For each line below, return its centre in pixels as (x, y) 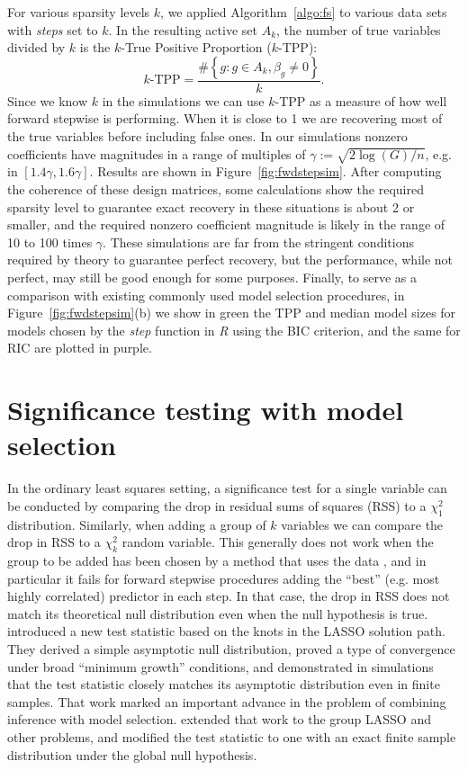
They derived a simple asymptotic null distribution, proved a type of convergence (231, 648)
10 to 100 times (50, 242)
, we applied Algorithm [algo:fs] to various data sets (304, 12)
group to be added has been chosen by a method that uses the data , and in (217, 560)
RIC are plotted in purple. (80, 348)
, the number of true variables (359, 29)
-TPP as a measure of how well (361, 100)
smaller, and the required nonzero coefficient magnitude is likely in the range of (226, 224)
